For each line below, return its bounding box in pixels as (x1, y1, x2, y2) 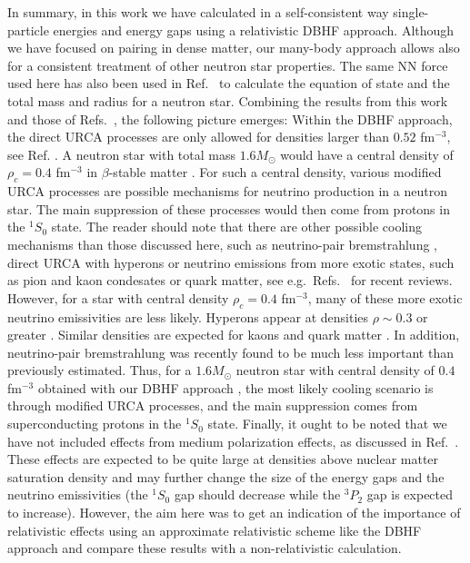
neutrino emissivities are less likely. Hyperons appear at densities (7, 307, 369, 326)
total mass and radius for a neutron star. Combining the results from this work (7, 91, 448, 110)
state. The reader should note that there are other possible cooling (51, 217, 423, 236)
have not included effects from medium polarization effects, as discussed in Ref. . (7, 431, 459, 450)
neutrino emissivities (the (7, 485, 148, 504)
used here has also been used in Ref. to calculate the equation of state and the (7, 74, 450, 93)
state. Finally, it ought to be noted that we (207, 414, 447, 433)
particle (7, 20, 49, 39)
